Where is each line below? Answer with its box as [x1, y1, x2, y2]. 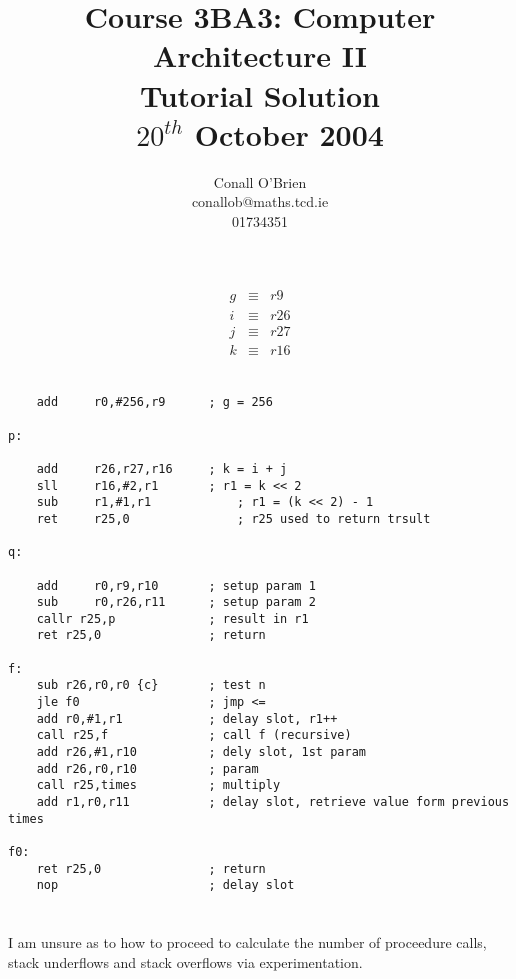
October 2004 [194, 113, 384, 154]
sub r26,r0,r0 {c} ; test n [36, 678, 266, 693]
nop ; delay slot [36, 878, 295, 893]
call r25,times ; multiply [36, 778, 281, 793]
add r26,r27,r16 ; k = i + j [36, 461, 288, 476]
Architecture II [153, 35, 367, 76]
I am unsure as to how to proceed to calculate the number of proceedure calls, [8, 932, 487, 953]
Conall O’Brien [213, 171, 307, 192]
